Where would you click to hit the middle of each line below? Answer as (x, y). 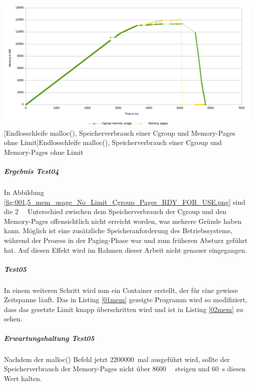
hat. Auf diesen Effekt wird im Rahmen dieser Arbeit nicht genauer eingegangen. (126, 250)
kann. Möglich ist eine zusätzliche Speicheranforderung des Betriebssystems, (118, 230)
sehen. (13, 319)
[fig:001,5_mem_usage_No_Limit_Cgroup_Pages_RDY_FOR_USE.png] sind (125, 202)
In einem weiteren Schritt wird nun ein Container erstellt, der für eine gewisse (121, 290)
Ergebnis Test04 (31, 171)
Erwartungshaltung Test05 (49, 338)
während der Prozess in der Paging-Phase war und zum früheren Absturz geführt (126, 240)
